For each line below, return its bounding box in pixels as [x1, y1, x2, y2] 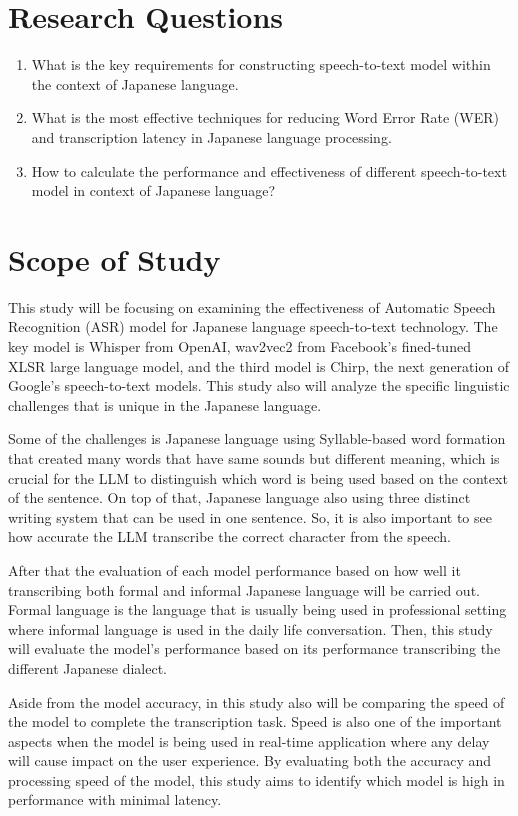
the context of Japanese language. [31, 73, 239, 94]
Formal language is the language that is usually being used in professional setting [8, 599, 507, 620]
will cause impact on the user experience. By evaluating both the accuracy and [8, 750, 492, 771]
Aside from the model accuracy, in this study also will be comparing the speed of [8, 691, 505, 712]
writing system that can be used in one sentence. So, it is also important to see [8, 506, 492, 527]
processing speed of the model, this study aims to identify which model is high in [8, 769, 505, 790]
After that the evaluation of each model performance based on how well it [8, 559, 461, 580]
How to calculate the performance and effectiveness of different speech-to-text [31, 160, 507, 181]
